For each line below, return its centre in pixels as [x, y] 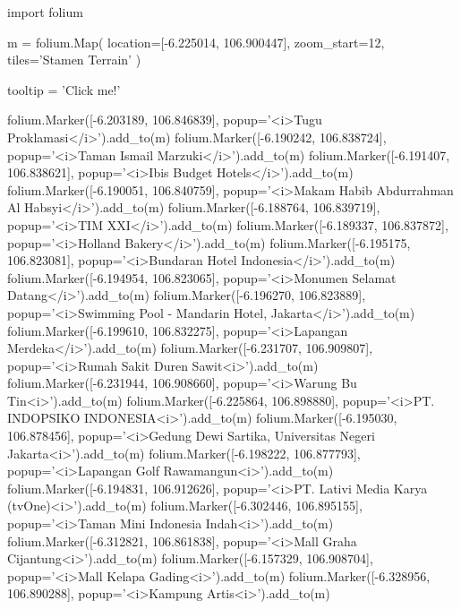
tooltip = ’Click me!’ [64, 89]
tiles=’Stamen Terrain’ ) [74, 60]
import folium [45, 12]
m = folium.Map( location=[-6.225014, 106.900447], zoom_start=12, [196, 42]
